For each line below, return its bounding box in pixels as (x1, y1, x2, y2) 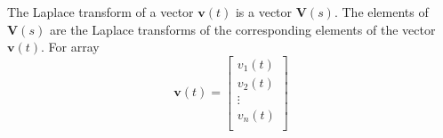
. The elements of (334, 3, 429, 20)
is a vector (235, 3, 293, 20)
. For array (41, 37, 100, 56)
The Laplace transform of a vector (7, 3, 194, 20)
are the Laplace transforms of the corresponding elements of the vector (49, 20, 436, 38)
